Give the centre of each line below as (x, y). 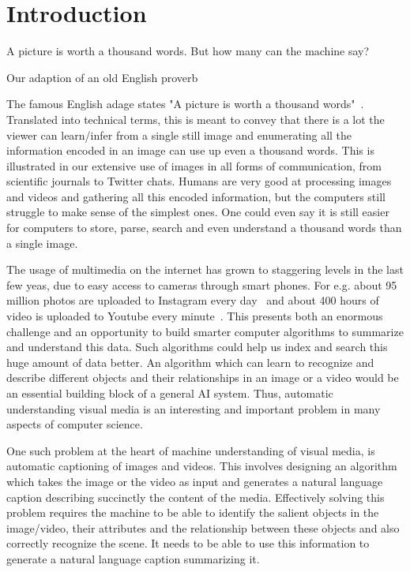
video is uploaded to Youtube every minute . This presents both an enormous (195, 316)
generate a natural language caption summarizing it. (133, 558)
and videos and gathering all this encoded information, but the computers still (196, 196)
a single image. (42, 243)
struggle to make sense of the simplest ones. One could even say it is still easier (198, 212)
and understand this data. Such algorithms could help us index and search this (197, 347)
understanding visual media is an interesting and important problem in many (194, 408)
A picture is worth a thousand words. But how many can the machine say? (188, 51)
